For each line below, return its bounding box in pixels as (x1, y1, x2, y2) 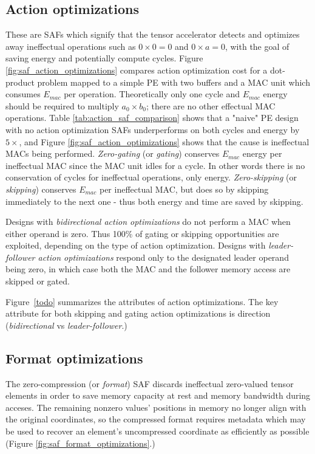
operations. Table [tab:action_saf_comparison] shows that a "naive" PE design (5, 111, 299, 124)
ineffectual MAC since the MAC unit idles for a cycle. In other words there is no (5, 159, 305, 171)
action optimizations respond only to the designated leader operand (38, 250, 289, 263)
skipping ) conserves (5, 182, 76, 195)
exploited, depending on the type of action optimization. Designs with (5, 239, 266, 252)
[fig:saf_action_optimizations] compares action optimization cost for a (5, 63, 268, 76)
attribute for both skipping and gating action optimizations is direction (5, 307, 271, 320)
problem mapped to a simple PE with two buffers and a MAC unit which (37, 75, 310, 88)
